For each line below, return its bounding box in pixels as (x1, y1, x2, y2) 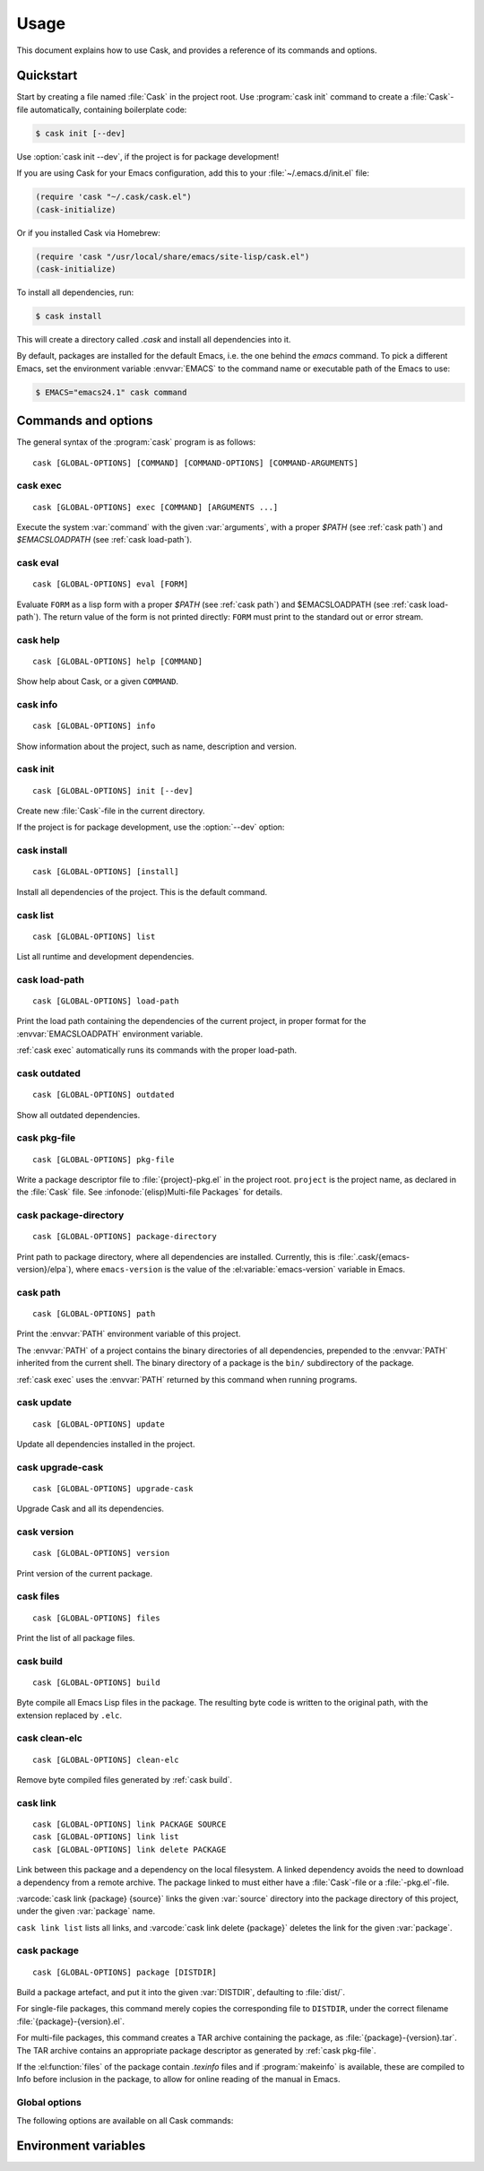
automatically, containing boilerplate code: (30, 104, 187, 115)
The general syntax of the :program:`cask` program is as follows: (16, 437, 256, 447)
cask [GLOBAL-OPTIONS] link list (32, 1832, 179, 1842)
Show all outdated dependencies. (16, 1109, 141, 1120)
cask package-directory (16, 1209, 125, 1221)
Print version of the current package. (16, 1567, 153, 1578)
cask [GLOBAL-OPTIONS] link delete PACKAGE (32, 1844, 227, 1854)
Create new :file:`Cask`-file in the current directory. (16, 805, 205, 816)
